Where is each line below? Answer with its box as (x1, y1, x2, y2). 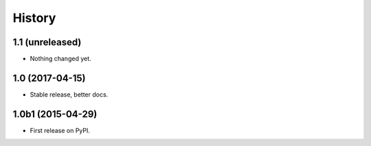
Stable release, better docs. (30, 90, 109, 99)
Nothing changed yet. (30, 55, 92, 63)
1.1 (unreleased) (12, 36, 82, 48)
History (12, 10, 56, 25)
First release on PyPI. (30, 126, 91, 134)
